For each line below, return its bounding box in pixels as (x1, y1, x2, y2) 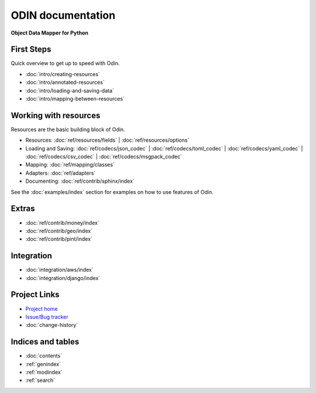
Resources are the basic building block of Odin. (11, 126, 125, 133)
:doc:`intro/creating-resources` (25, 70, 101, 77)
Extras (11, 204, 35, 214)
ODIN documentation (11, 9, 116, 22)
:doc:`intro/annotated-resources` (25, 79, 105, 86)
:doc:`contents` (25, 352, 63, 360)
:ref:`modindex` (25, 369, 63, 376)
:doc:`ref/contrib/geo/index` (25, 227, 93, 234)
